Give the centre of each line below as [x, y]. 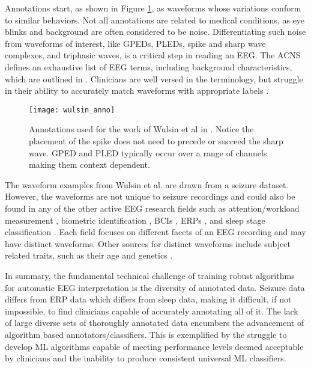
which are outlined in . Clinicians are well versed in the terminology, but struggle [154, 78]
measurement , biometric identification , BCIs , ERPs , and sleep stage [135, 220]
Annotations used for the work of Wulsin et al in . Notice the [141, 129]
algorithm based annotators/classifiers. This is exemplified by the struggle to [146, 334]
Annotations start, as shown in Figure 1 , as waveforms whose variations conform [153, 8]
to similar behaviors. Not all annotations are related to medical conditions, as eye [155, 20]
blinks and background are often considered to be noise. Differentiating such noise [155, 32]
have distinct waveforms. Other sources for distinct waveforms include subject [148, 243]
